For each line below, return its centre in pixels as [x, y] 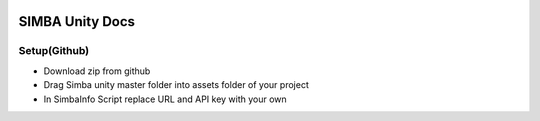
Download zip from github [97, 71]
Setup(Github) [54, 51]
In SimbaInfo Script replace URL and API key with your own [165, 99]
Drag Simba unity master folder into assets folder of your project [176, 85]
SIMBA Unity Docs [76, 21]
